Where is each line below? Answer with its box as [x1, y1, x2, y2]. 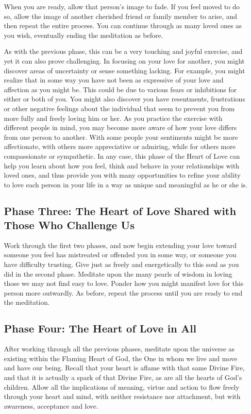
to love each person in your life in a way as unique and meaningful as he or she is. [4, 179, 248, 189]
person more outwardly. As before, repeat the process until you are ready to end [4, 287, 243, 298]
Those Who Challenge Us [4, 217, 135, 232]
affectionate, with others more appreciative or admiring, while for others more [4, 141, 236, 151]
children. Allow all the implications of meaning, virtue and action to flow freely [4, 381, 239, 392]
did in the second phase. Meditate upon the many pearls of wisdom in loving [4, 268, 233, 279]
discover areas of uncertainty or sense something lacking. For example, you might [4, 65, 245, 75]
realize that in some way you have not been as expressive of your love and [4, 75, 224, 85]
